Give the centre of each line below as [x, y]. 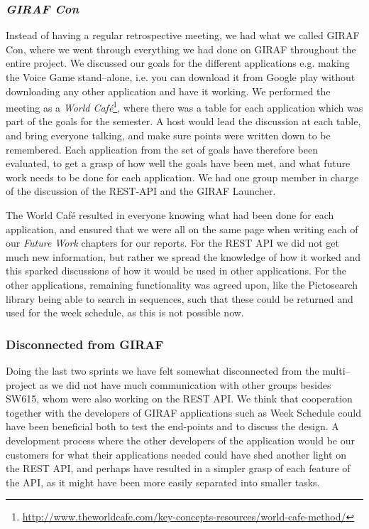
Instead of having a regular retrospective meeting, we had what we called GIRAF [183, 35]
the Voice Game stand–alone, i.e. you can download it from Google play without [181, 77]
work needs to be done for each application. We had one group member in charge [182, 177]
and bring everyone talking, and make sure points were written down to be [168, 135]
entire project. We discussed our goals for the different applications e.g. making [178, 63]
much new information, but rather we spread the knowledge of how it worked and [183, 256]
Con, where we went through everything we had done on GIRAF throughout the [181, 49]
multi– [336, 370]
